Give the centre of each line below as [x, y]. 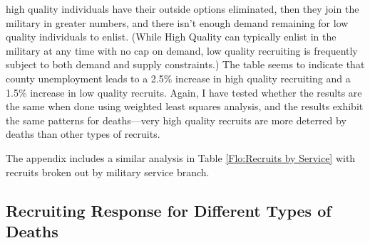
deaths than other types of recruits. [83, 134]
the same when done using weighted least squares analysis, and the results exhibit [185, 106]
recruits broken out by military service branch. [108, 172]
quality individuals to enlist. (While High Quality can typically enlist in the [171, 37]
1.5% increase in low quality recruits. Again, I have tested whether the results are [184, 92]
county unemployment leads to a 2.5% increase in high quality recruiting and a [178, 78]
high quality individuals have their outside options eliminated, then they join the [183, 9]
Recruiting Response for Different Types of [169, 210]
